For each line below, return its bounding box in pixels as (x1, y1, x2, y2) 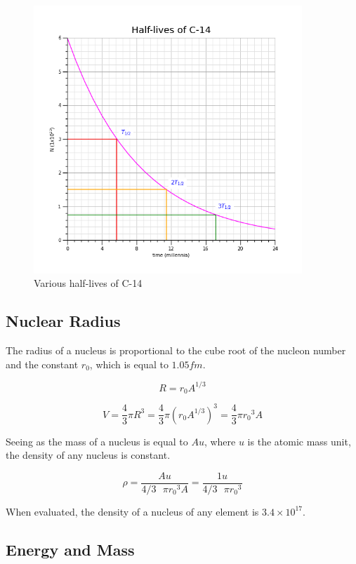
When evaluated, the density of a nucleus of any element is (6, 504, 259, 518)
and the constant (6, 356, 79, 371)
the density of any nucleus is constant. (6, 448, 171, 462)
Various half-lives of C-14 (34, 276, 143, 290)
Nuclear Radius (6, 310, 121, 332)
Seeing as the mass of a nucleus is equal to (6, 434, 188, 448)
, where (204, 434, 236, 448)
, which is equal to (89, 356, 169, 371)
